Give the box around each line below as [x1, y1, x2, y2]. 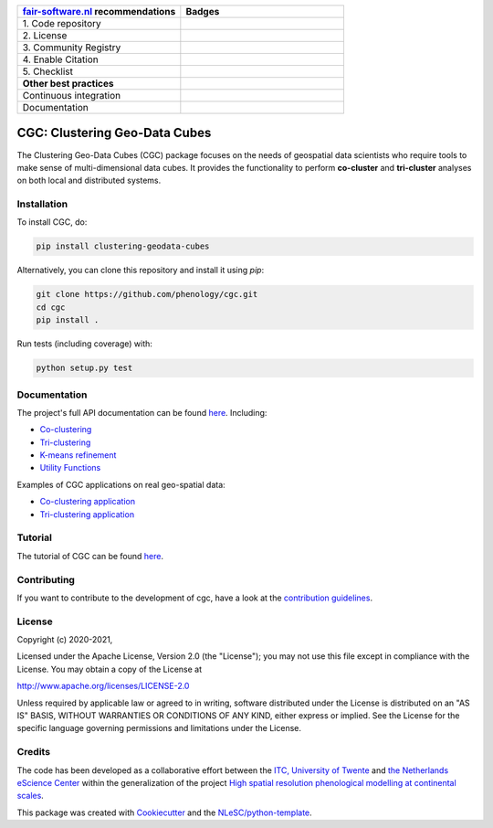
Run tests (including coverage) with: [16, 338, 152, 349]
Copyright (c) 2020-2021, [16, 634, 113, 645]
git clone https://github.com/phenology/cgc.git [36, 289, 258, 300]
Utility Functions [39, 462, 101, 473]
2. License [22, 29, 68, 41]
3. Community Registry [22, 41, 121, 54]
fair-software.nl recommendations [22, 5, 176, 17]
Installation [16, 197, 68, 210]
